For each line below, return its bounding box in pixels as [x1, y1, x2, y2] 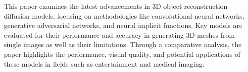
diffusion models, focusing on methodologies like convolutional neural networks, [4, 10, 245, 21]
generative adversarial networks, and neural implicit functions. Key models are [4, 20, 243, 30]
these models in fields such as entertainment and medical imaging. [4, 58, 204, 69]
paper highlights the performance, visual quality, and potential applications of [4, 48, 241, 59]
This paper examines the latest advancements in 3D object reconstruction [4, 1, 228, 11]
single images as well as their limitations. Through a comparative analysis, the [4, 39, 242, 49]
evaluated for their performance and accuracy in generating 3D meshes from [4, 29, 235, 40]
